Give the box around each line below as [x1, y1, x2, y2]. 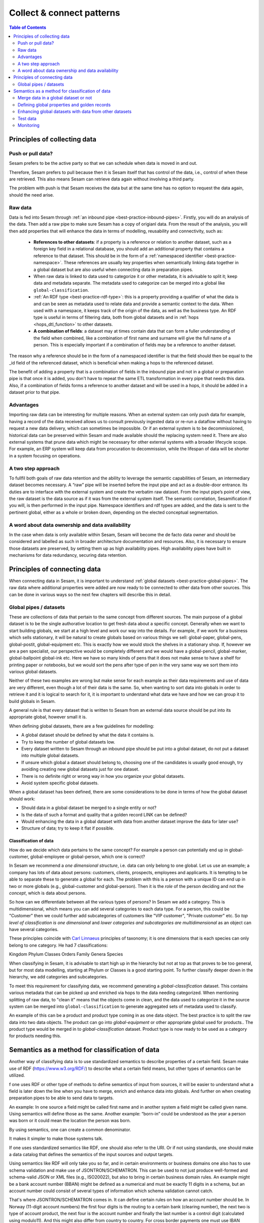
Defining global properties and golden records [18, 102, 111, 108]
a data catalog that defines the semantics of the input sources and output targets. [9, 1152, 174, 1157]
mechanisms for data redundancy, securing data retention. [9, 552, 127, 558]
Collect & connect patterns [9, 7, 120, 18]
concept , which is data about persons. [9, 890, 87, 896]
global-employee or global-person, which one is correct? [30, 854, 145, 860]
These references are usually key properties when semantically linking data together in [64, 260, 239, 266]
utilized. [9, 1072, 25, 1078]
